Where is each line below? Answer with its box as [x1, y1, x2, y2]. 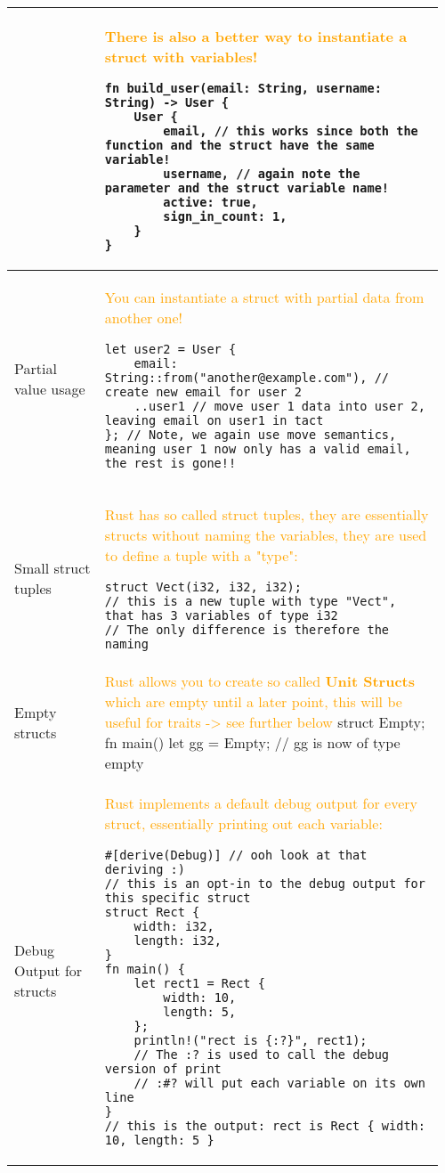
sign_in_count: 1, [163, 209, 287, 224]
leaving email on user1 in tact [104, 413, 324, 428]
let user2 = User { [104, 342, 237, 356]
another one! [104, 307, 183, 328]
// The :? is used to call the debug [133, 1047, 390, 1062]
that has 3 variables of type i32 [104, 608, 338, 623]
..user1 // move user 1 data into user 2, [133, 399, 425, 413]
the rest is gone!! [104, 456, 237, 470]
